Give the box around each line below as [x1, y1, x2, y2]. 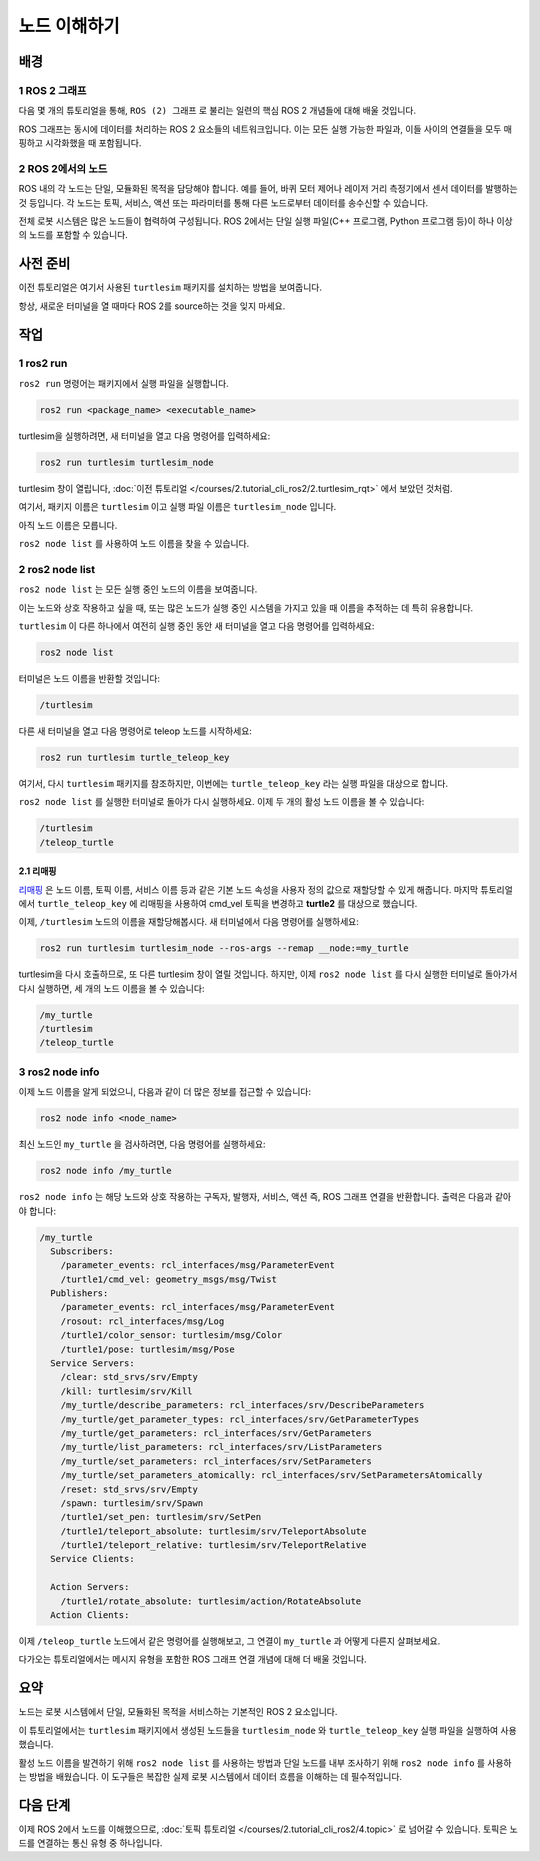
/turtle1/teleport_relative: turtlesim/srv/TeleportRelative [60, 1540, 367, 1551]
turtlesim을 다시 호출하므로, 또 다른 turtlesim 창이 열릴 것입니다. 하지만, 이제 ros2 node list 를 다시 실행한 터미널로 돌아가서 [18, 968, 518, 980]
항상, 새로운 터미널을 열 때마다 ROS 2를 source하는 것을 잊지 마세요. [18, 300, 286, 312]
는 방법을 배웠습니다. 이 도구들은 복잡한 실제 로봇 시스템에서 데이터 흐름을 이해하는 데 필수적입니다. [18, 1770, 403, 1782]
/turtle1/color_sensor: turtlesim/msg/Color [60, 1330, 283, 1341]
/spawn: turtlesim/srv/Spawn [60, 1497, 204, 1509]
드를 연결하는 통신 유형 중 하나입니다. [18, 1837, 163, 1849]
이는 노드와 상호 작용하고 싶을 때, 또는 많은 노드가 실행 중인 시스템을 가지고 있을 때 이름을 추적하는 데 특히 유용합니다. [18, 601, 474, 614]
